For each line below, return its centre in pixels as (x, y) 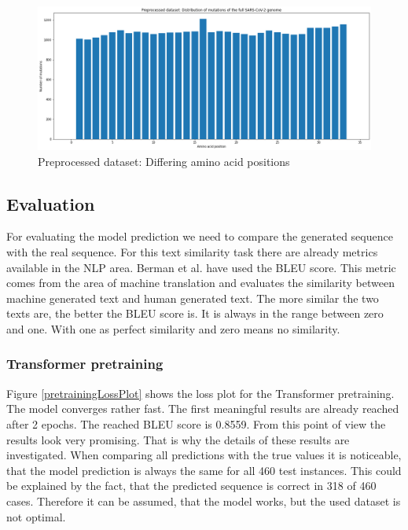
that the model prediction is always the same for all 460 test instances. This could (204, 470)
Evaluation (51, 203)
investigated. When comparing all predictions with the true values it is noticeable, (204, 455)
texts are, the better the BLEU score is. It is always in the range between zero (195, 313)
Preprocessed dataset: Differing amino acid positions (164, 161)
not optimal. (36, 516)
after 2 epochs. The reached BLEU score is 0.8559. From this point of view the (196, 423)
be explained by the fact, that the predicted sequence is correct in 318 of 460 (191, 486)
